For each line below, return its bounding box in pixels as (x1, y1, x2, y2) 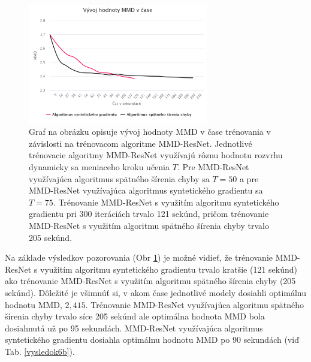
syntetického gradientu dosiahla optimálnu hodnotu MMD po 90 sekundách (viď (5, 333, 299, 346)
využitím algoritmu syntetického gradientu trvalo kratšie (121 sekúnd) (40, 263, 297, 275)
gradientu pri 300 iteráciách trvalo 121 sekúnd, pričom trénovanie (29, 207, 269, 220)
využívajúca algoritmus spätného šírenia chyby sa (29, 172, 210, 185)
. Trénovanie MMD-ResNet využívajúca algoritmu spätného (85, 298, 304, 310)
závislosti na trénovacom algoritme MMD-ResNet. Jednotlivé (29, 137, 252, 149)
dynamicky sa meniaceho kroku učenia (29, 161, 170, 173)
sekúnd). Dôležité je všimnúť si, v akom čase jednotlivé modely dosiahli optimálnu (5, 286, 307, 298)
